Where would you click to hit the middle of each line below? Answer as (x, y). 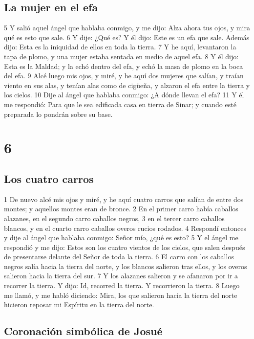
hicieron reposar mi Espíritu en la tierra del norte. (79, 305)
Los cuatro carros (49, 178)
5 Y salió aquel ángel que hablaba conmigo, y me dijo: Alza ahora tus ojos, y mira (127, 28)
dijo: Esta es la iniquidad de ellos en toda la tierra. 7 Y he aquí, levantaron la (120, 47)
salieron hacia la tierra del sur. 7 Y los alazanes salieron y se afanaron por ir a (121, 276)
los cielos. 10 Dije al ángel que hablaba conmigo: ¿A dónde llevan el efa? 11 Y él (124, 95)
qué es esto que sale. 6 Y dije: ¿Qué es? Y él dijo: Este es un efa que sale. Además (127, 37)
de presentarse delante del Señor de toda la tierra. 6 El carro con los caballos (119, 257)
